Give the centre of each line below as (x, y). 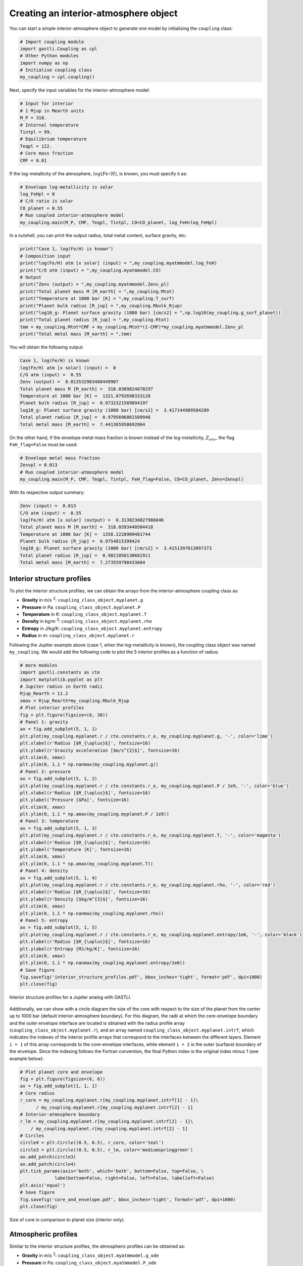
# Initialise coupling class (56, 70)
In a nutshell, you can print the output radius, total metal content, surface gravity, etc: (98, 235)
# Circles (32, 1136)
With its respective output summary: (47, 492)
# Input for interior (47, 104)
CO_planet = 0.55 (41, 208)
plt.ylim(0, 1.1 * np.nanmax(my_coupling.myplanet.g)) (89, 764)
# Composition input (45, 256)
